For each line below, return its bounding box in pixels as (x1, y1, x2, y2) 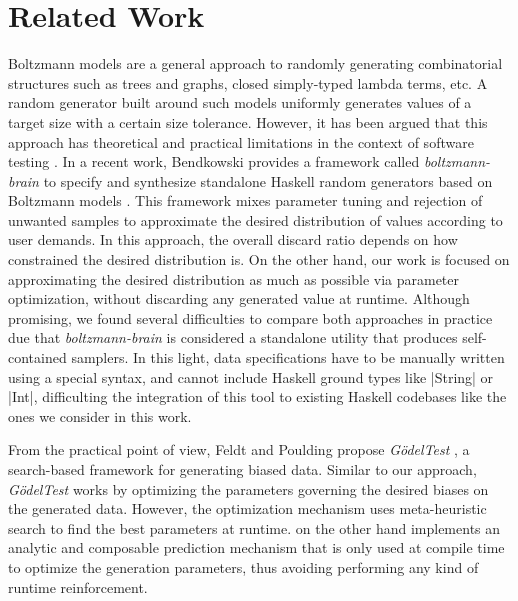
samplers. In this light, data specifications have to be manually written (71, 347, 505, 368)
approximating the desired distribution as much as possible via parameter (8, 268, 460, 289)
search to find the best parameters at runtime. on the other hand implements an (8, 517, 501, 538)
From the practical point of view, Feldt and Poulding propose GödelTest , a (8, 439, 470, 460)
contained (8, 347, 67, 368)
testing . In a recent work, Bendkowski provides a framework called (8, 151, 420, 172)
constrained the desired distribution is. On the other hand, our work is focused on (8, 249, 510, 270)
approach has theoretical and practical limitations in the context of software (8, 131, 474, 152)
